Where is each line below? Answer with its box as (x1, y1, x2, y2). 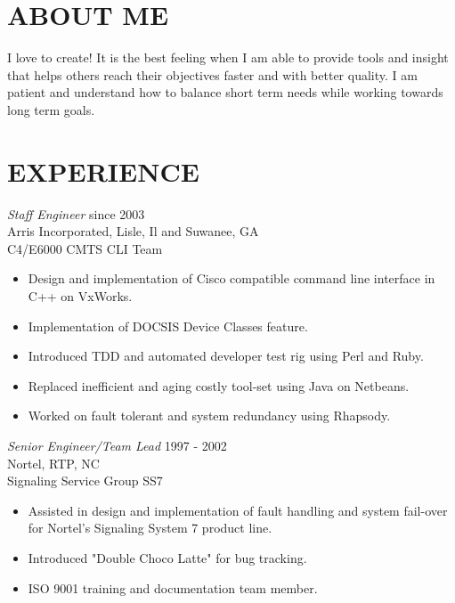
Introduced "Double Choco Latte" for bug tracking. (28, 548, 307, 566)
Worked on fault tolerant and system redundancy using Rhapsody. (28, 406, 391, 425)
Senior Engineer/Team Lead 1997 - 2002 (7, 436, 227, 454)
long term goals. (7, 100, 95, 118)
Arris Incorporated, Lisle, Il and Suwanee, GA (7, 222, 259, 240)
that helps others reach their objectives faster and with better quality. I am (7, 65, 418, 84)
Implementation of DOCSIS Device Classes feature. (28, 316, 308, 335)
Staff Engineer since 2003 (7, 204, 145, 223)
